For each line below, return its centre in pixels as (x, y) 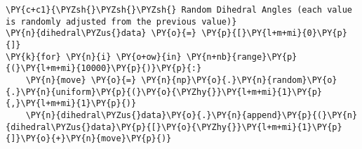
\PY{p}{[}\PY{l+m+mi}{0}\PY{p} (274, 33)
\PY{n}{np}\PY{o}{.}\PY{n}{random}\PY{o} (239, 80)
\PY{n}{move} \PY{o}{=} (81, 80)
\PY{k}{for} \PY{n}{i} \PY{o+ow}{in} (94, 57)
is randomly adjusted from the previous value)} (121, 21)
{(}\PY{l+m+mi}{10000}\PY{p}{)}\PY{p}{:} (104, 69)
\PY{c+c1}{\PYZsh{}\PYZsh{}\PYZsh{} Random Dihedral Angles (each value (179, 10)
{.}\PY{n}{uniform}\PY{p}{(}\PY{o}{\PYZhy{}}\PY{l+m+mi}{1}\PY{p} (164, 92)
